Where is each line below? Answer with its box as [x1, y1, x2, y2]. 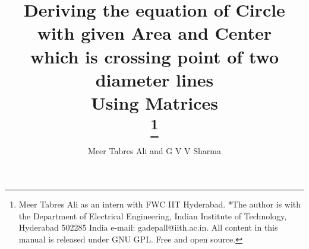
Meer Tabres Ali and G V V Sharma [88, 144, 221, 157]
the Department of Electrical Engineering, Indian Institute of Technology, [18, 209, 287, 222]
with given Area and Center [37, 21, 272, 45]
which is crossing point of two [30, 44, 279, 68]
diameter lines [95, 67, 214, 91]
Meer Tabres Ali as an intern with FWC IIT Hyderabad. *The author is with [18, 198, 301, 210]
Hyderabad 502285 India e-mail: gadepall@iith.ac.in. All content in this [18, 221, 278, 234]
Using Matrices [91, 90, 218, 114]
